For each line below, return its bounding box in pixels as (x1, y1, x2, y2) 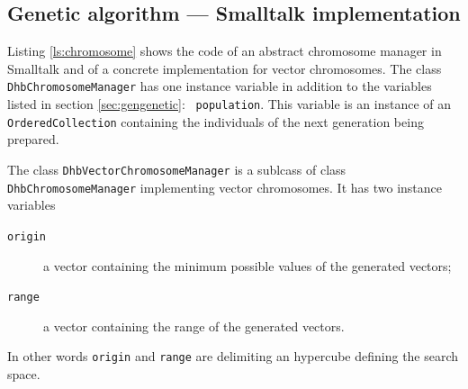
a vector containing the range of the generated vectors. (43, 316, 345, 335)
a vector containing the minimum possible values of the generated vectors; (43, 256, 452, 275)
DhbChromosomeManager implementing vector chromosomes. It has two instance (7, 177, 443, 196)
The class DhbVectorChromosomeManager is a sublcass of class (7, 159, 346, 178)
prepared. (7, 130, 59, 149)
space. (7, 365, 40, 384)
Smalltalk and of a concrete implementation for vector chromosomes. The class (7, 59, 442, 77)
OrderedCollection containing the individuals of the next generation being (7, 112, 424, 131)
